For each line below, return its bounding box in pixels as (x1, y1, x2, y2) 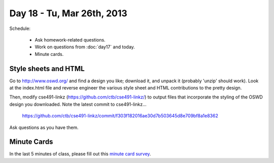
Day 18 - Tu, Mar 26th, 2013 (9, 8, 128, 19)
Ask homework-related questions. (35, 37, 106, 43)
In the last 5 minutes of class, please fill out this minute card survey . (9, 151, 151, 157)
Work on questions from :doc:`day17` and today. (35, 44, 135, 50)
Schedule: (9, 25, 30, 31)
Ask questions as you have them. (9, 124, 79, 131)
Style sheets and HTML (9, 64, 85, 73)
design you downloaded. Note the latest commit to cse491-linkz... (9, 101, 147, 107)
